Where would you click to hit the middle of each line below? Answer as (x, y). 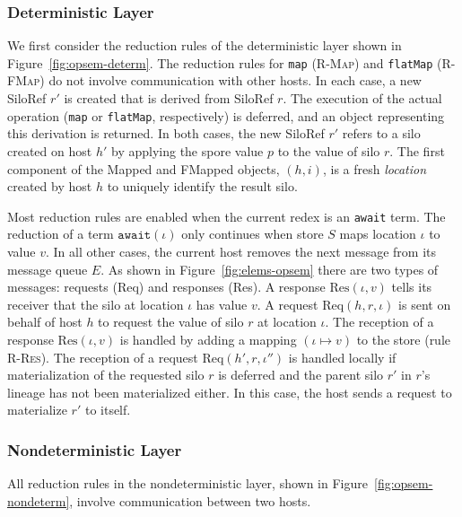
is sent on (425, 304)
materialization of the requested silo (106, 375)
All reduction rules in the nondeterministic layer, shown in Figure (187, 483)
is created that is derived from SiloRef (169, 98)
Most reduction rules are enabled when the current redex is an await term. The (227, 216)
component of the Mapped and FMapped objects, (144, 168)
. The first (417, 150)
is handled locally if (342, 357)
